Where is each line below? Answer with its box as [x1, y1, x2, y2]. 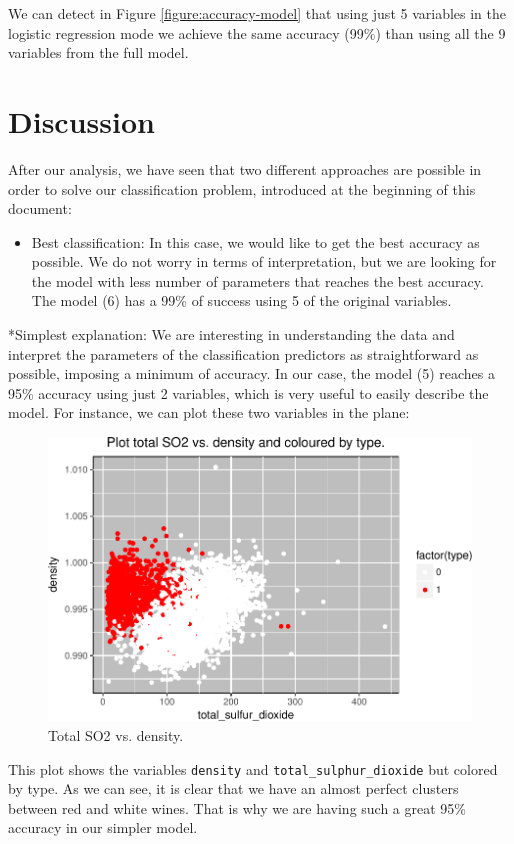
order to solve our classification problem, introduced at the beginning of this [8, 178, 476, 199]
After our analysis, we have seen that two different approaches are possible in [8, 158, 482, 179]
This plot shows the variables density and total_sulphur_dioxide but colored [8, 758, 498, 779]
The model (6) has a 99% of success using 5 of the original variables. [31, 290, 452, 311]
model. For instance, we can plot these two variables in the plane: [8, 402, 410, 423]
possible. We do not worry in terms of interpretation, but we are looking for [31, 251, 497, 272]
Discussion [8, 100, 155, 141]
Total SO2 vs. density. [48, 724, 184, 745]
